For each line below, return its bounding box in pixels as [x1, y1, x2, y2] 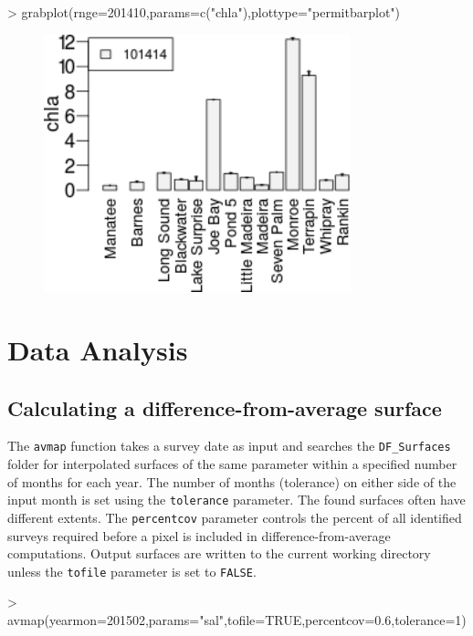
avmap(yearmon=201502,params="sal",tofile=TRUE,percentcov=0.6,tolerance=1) [7, 610, 467, 630]
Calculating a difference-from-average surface [7, 393, 442, 422]
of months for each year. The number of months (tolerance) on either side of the [7, 472, 457, 491]
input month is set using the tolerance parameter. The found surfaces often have [7, 490, 466, 509]
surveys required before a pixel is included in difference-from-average [7, 526, 391, 545]
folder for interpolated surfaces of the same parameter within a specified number [7, 454, 457, 474]
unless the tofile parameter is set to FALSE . [7, 561, 257, 580]
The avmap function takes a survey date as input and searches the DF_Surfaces [7, 436, 451, 455]
